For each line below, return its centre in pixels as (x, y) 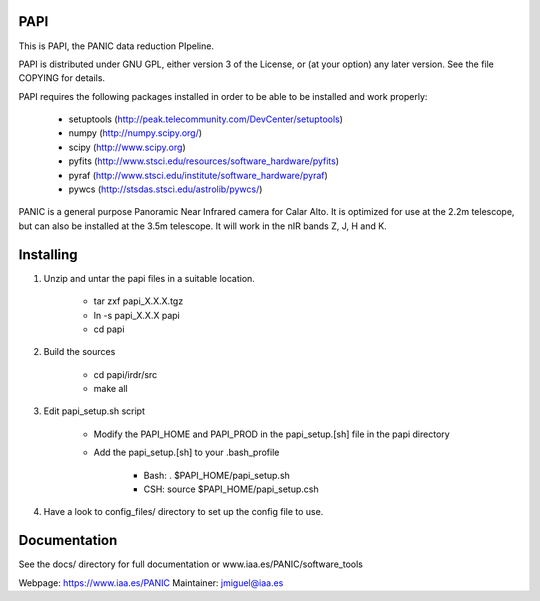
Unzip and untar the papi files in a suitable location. (149, 278)
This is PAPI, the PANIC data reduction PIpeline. (116, 46)
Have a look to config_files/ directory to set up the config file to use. (183, 512)
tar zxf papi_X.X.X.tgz (138, 301)
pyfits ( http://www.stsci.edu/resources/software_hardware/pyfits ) (204, 161)
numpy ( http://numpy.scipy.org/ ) (135, 133)
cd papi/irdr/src (125, 374)
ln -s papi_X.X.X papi (136, 315)
